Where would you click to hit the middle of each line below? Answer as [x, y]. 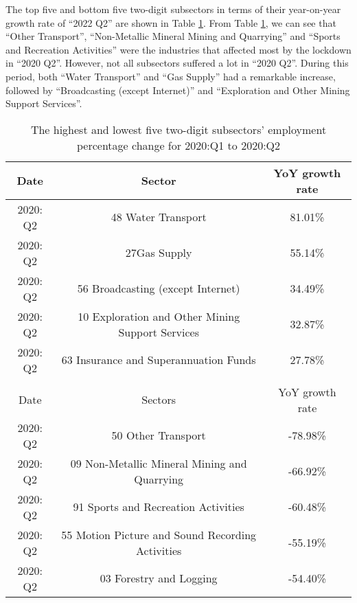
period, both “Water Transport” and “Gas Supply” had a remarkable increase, [171, 76]
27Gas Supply [159, 253]
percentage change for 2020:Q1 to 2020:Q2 [178, 145]
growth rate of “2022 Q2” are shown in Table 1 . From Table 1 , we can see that [171, 22]
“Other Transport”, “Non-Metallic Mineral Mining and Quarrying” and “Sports [173, 36]
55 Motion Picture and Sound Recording [159, 534]
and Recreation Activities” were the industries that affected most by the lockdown [178, 49]
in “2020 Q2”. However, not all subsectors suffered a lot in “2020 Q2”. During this [177, 63]
